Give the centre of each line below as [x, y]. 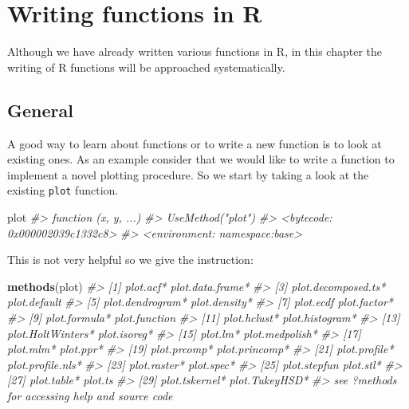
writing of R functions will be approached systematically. [146, 67]
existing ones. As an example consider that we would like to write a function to [201, 159]
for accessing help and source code [90, 395]
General [40, 110]
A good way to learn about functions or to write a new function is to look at [195, 143]
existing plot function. [63, 190]
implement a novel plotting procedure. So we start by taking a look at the [188, 174]
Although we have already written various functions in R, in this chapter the [195, 51]
